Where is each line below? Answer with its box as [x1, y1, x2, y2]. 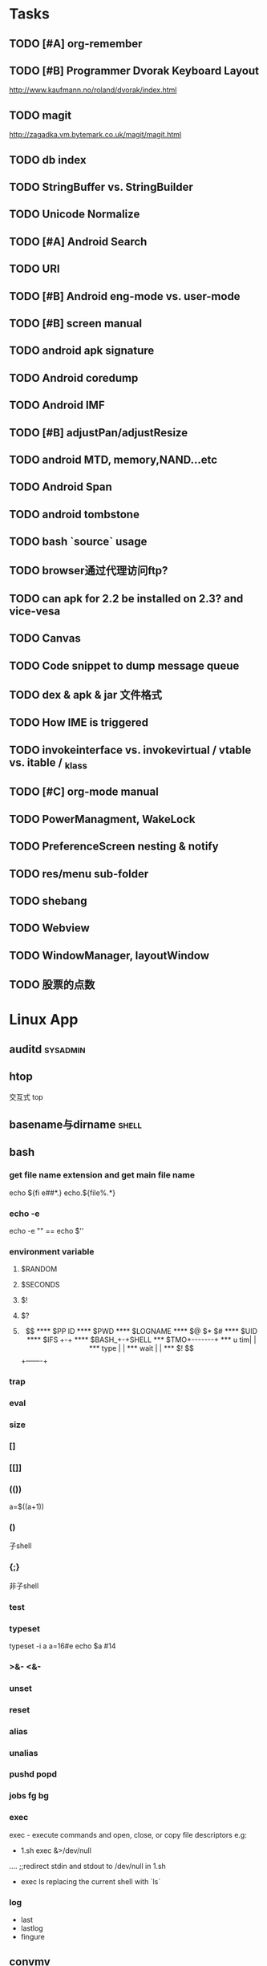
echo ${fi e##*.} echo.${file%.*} [9, 1188, 115, 1198]
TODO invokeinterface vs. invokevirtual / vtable [9, 743, 252, 756]
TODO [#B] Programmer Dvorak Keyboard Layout [9, 63, 260, 77]
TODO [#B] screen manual [9, 316, 143, 330]
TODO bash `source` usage [9, 535, 148, 549]
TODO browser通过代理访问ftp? [9, 564, 168, 578]
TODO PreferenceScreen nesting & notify [9, 840, 219, 853]
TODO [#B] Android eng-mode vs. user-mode [9, 290, 241, 303]
